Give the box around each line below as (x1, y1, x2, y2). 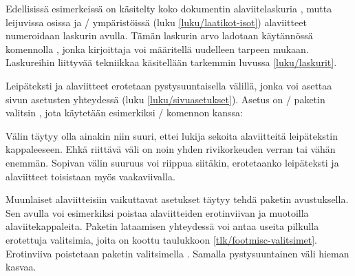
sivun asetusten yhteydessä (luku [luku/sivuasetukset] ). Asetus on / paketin (6, 92, 325, 106)
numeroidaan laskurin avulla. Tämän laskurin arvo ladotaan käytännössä (6, 28, 313, 43)
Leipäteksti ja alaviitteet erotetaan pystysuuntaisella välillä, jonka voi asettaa (6, 78, 332, 92)
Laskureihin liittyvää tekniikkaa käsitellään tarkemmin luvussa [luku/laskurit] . (6, 55, 337, 70)
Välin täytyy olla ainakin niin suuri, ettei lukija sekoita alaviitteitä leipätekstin (6, 128, 338, 142)
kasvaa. (6, 259, 36, 274)
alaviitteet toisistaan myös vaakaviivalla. (6, 169, 175, 183)
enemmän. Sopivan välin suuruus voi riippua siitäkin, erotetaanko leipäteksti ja (6, 155, 339, 169)
